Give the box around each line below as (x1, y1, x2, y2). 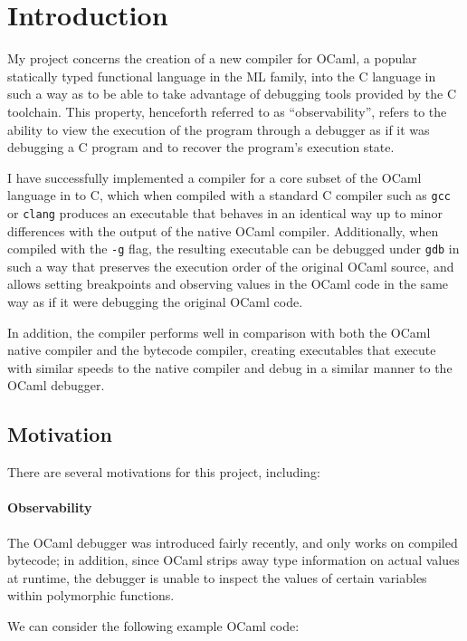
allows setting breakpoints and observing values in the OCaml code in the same (7, 274, 449, 293)
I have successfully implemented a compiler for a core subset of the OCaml (7, 167, 422, 187)
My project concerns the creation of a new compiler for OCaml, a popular (7, 49, 417, 68)
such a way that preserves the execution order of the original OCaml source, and (7, 256, 454, 275)
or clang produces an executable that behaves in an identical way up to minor (7, 203, 443, 222)
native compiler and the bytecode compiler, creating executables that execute (7, 340, 436, 359)
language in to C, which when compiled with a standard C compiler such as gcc (7, 186, 451, 205)
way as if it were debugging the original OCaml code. (7, 292, 303, 311)
